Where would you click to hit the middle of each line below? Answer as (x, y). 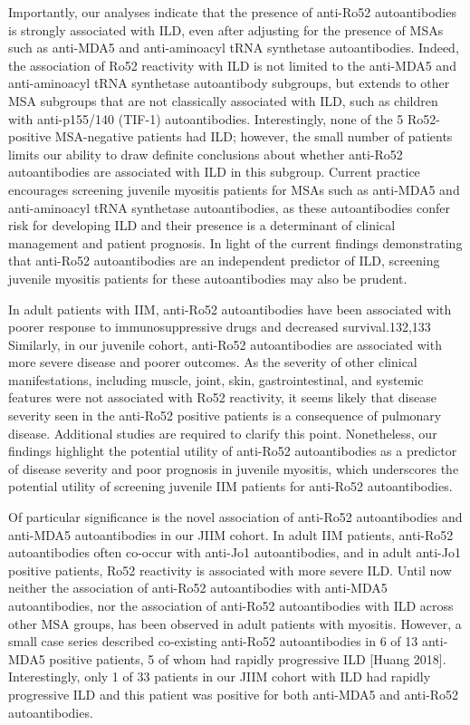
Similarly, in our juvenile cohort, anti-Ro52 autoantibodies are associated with (225, 344)
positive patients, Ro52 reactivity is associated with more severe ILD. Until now (230, 570)
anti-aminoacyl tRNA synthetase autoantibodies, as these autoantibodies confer (229, 207)
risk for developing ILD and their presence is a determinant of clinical (202, 225)
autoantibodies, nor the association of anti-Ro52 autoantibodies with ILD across (231, 605)
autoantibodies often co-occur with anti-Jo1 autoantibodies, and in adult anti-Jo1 (235, 552)
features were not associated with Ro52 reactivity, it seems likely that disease (222, 397)
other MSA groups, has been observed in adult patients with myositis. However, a (235, 623)
